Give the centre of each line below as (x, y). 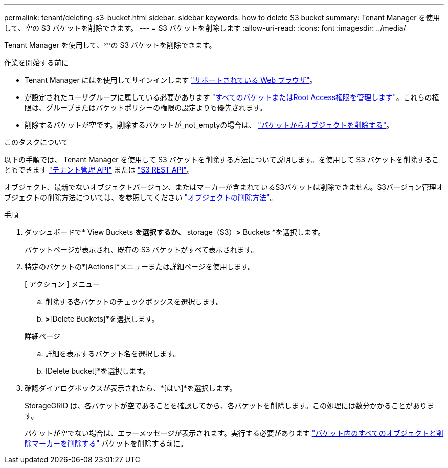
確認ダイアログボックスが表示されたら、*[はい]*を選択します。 (131, 388)
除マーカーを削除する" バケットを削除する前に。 (106, 443)
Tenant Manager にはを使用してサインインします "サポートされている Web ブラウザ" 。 (171, 80)
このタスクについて (36, 142)
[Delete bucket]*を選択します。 (98, 371)
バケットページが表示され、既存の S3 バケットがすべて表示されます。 (141, 249)
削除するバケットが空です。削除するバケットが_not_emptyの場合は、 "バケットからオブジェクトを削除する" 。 (209, 125)
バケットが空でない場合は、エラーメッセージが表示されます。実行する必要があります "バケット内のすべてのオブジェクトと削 (234, 433)
